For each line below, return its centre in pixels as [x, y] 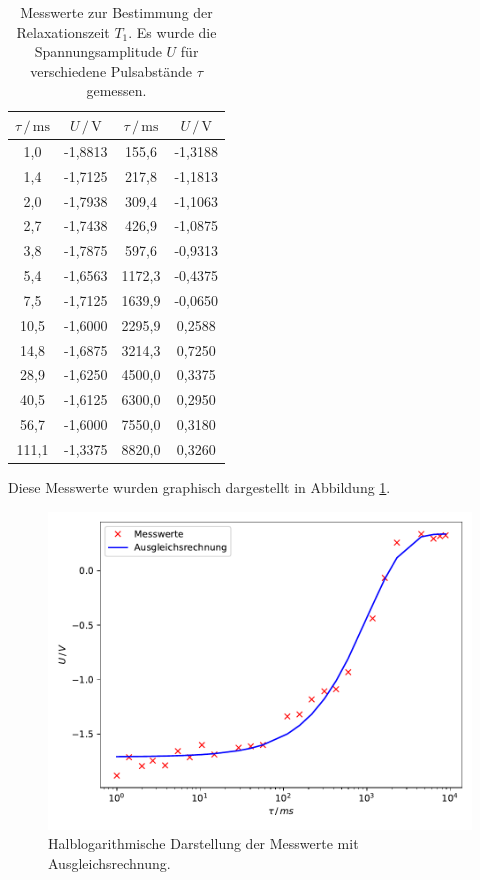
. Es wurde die [172, 31]
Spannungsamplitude [98, 51]
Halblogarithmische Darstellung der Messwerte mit [203, 843]
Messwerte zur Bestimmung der [116, 12]
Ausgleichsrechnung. [109, 862]
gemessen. [116, 90]
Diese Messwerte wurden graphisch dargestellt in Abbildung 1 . [199, 487]
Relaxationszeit [63, 31]
